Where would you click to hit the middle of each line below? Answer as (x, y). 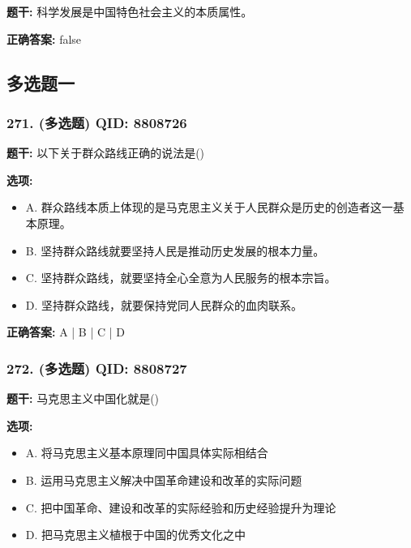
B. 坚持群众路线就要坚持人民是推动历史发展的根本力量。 (175, 250)
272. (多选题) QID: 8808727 (97, 368)
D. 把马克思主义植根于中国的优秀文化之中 (136, 535)
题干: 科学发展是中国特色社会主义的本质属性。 (130, 11)
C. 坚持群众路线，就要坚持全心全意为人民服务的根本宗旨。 (181, 278)
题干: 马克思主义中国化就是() (83, 398)
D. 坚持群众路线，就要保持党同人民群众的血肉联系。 (164, 304)
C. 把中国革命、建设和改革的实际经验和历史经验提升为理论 (181, 507)
